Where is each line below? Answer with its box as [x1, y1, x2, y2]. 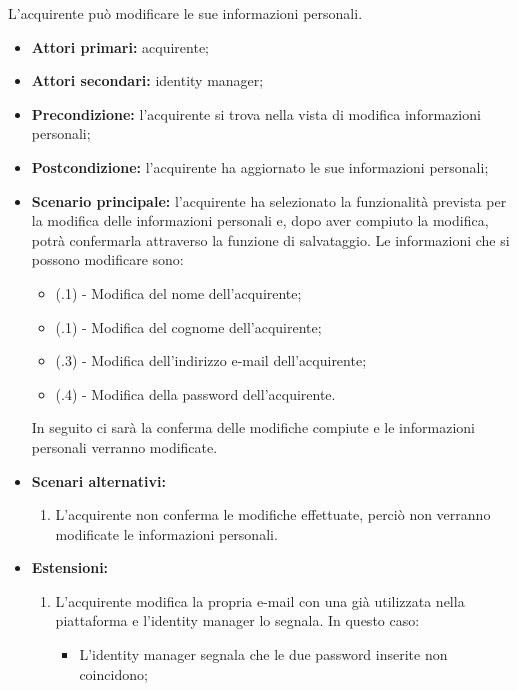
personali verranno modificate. [31, 436, 218, 457]
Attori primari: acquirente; [31, 36, 210, 57]
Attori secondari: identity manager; [31, 70, 264, 91]
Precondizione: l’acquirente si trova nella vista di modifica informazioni [31, 103, 481, 124]
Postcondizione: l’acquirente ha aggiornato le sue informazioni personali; [31, 156, 489, 177]
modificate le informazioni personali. [55, 523, 278, 544]
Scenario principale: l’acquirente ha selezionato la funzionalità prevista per [31, 190, 507, 211]
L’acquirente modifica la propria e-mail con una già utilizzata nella [55, 590, 465, 611]
